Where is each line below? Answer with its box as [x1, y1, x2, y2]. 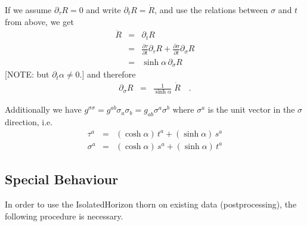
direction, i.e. [5, 116, 53, 128]
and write [86, 4, 121, 16]
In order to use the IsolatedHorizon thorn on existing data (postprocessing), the [5, 198, 297, 210]
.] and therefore [79, 68, 136, 81]
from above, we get [5, 15, 74, 27]
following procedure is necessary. [5, 209, 123, 222]
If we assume [5, 4, 52, 16]
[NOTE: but [5, 68, 49, 81]
